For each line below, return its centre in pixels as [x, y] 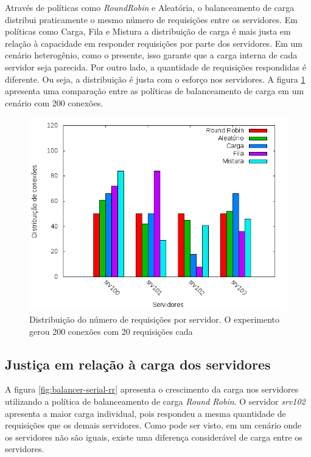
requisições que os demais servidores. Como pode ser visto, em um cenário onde [153, 425]
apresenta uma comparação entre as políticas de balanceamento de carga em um [155, 91]
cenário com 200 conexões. [54, 102]
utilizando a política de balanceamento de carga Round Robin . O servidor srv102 [155, 401]
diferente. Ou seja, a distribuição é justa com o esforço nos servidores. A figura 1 [155, 79]
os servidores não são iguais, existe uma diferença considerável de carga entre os [154, 437]
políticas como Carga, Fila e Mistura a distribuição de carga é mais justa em [148, 31]
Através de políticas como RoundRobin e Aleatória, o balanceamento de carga [150, 7]
